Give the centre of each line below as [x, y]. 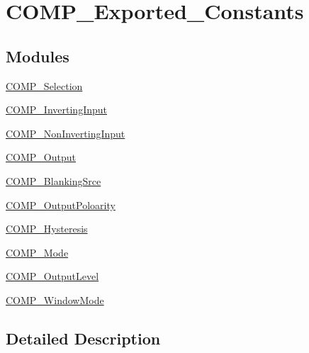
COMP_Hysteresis [47, 229]
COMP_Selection [44, 85]
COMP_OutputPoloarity [61, 204]
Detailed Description [83, 338]
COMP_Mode [37, 252]
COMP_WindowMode [55, 299]
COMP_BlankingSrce [54, 180]
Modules [38, 56]
